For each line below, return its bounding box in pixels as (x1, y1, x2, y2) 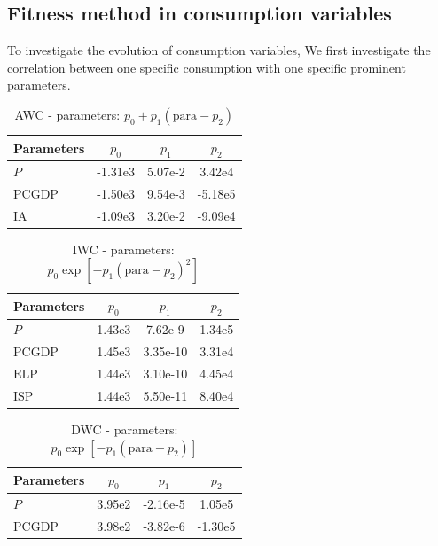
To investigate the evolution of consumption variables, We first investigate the (7, 41, 431, 59)
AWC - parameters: (14, 105, 121, 123)
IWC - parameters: (72, 239, 175, 258)
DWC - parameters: (71, 420, 178, 439)
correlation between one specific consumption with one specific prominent (7, 58, 406, 76)
